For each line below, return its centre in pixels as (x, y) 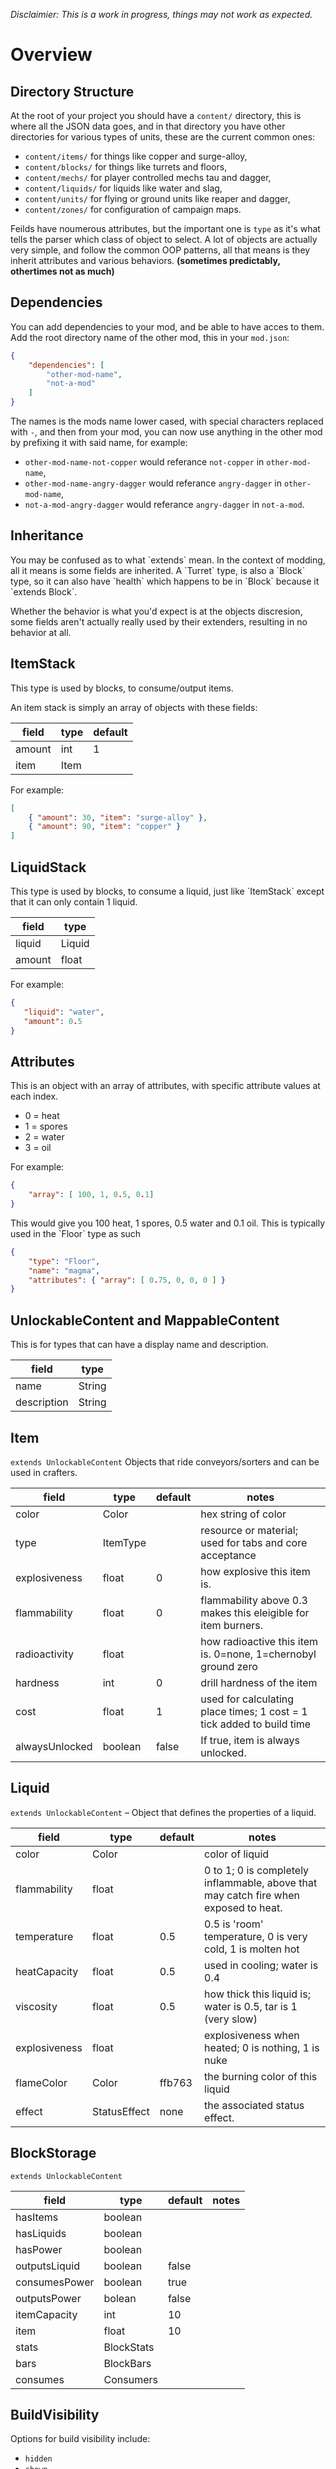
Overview (51, 55)
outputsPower (48, 2298)
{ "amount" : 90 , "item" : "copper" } (105, 827)
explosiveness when (252, 2035)
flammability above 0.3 (254, 1600)
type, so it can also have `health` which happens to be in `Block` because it (165, 581)
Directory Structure (72, 91)
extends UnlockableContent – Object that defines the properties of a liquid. (163, 1812)
